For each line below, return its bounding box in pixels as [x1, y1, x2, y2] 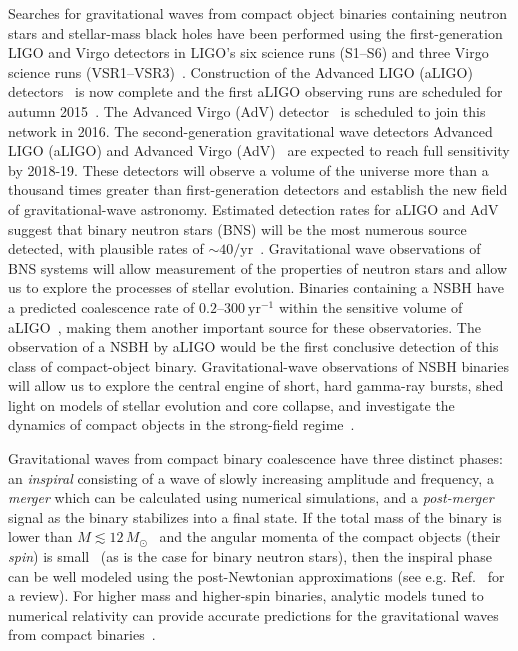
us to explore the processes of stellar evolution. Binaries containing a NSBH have [8, 277, 505, 298]
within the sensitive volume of [278, 296, 463, 317]
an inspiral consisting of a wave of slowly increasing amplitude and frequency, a [8, 467, 494, 488]
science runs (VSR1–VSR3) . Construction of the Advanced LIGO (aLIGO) [8, 61, 473, 82]
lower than [8, 526, 73, 547]
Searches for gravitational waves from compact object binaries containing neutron [8, 3, 508, 23]
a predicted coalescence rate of [8, 296, 195, 317]
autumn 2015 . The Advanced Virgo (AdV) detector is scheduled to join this [8, 100, 486, 121]
